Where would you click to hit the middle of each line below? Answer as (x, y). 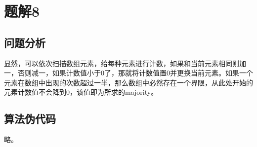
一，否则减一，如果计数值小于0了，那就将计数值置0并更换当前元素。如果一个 (128, 73)
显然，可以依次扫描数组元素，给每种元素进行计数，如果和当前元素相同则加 (125, 63)
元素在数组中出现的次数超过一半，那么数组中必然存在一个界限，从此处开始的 (128, 82)
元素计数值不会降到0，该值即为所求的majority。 (81, 92)
